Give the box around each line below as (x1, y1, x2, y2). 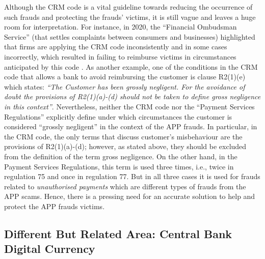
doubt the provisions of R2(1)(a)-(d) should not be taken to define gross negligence (4, 91, 261, 102)
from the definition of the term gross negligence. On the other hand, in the (4, 151, 237, 161)
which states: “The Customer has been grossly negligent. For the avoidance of (4, 81, 245, 92)
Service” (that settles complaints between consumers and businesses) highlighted (4, 31, 255, 42)
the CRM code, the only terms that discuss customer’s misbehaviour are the (4, 131, 243, 141)
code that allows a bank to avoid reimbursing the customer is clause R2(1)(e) (4, 71, 246, 82)
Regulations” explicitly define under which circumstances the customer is (4, 111, 232, 122)
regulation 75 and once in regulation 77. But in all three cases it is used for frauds (4, 171, 260, 182)
